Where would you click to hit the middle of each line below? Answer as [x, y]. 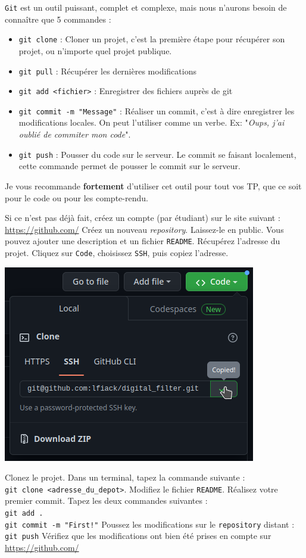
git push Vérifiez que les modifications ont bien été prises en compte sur [138, 536]
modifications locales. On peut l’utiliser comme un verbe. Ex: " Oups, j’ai [152, 122]
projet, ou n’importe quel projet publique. [95, 50]
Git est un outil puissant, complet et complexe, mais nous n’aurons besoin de [146, 7]
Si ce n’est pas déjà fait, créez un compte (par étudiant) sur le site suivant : [143, 218]
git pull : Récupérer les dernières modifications [107, 71]
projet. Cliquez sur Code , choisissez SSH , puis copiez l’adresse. [117, 252]
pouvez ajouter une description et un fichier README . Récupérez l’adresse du [143, 241]
